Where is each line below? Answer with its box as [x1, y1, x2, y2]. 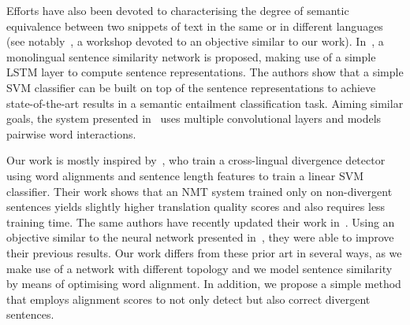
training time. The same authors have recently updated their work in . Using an [6, 213, 395, 230]
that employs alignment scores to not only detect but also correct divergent [6, 290, 371, 307]
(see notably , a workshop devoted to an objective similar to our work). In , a [6, 33, 384, 50]
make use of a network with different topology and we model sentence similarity [6, 260, 393, 276]
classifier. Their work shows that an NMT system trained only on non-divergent [6, 183, 393, 199]
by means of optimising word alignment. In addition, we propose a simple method [6, 275, 401, 292]
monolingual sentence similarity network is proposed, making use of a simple [6, 48, 376, 65]
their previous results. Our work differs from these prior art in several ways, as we [6, 244, 402, 260]
